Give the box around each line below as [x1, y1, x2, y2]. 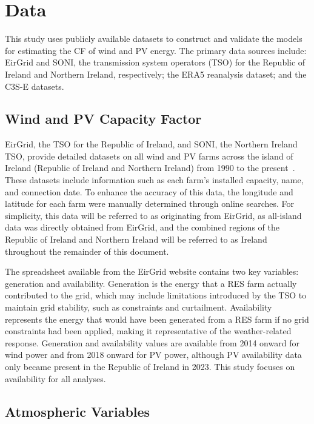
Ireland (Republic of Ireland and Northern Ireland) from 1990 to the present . [5, 161, 295, 174]
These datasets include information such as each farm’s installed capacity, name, [5, 173, 304, 186]
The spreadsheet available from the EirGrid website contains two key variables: [5, 265, 299, 278]
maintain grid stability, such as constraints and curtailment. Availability [5, 301, 272, 314]
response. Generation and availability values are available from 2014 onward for [5, 336, 299, 349]
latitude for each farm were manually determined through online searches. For [5, 197, 295, 210]
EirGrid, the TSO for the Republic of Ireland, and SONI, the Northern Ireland [5, 138, 298, 150]
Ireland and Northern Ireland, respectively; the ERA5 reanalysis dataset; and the [5, 67, 307, 80]
